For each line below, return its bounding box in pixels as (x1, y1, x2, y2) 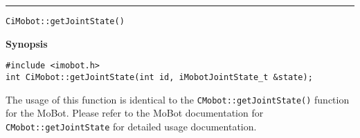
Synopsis (6, 36, 48, 50)
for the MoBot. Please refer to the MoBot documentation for (6, 106, 264, 120)
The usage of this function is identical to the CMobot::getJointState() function (6, 92, 350, 106)
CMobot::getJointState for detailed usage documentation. (6, 119, 257, 133)
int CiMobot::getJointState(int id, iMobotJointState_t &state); (6, 72, 313, 82)
